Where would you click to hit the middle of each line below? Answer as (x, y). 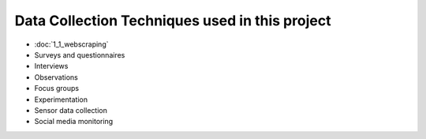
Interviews (51, 66)
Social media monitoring (74, 122)
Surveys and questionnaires (80, 54)
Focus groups (56, 88)
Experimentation (61, 100)
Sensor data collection (71, 110)
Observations (56, 77)
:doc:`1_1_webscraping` (71, 44)
